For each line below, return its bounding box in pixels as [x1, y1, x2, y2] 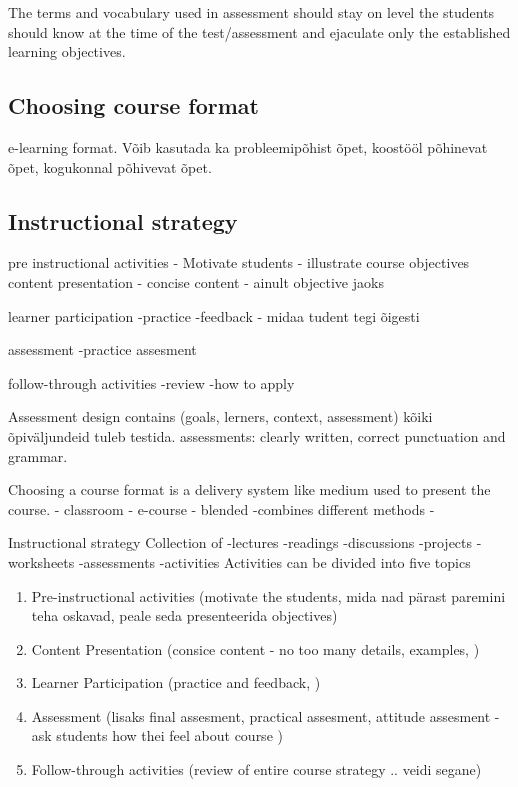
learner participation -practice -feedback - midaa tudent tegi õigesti [8, 305, 420, 326]
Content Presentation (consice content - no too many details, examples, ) [31, 638, 480, 659]
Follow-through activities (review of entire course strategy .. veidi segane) [31, 759, 482, 780]
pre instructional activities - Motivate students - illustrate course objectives [8, 252, 470, 273]
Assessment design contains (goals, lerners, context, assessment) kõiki [8, 406, 433, 427]
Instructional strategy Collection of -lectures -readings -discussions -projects [8, 532, 473, 553]
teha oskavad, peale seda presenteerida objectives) [31, 605, 338, 626]
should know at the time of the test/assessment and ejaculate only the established [8, 21, 511, 42]
